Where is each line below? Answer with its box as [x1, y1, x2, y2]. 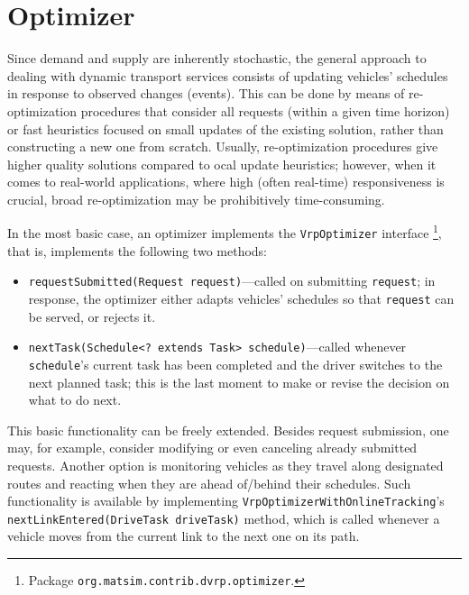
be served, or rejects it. [28, 307, 156, 325]
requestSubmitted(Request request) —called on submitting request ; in [28, 271, 436, 290]
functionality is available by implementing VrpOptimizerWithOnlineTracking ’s [7, 491, 445, 510]
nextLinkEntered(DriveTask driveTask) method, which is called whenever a [7, 508, 440, 527]
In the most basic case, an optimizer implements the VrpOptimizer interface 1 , [7, 221, 442, 243]
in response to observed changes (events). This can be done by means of [7, 84, 405, 103]
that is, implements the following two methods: [7, 241, 267, 260]
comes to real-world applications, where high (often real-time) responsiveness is [7, 172, 445, 191]
